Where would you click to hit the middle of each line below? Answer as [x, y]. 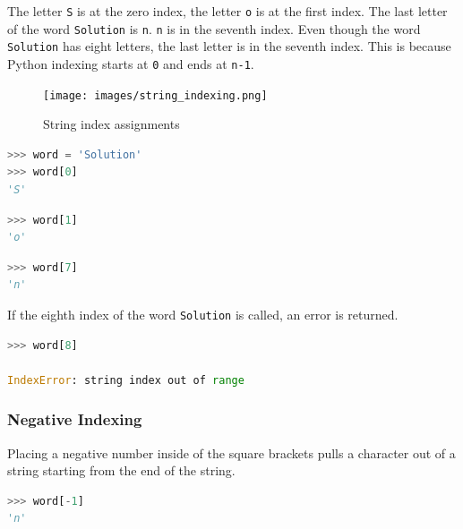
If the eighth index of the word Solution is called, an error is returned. [203, 315]
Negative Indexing [75, 419]
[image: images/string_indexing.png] [155, 95]
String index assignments [111, 124]
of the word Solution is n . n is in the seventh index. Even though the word [214, 28]
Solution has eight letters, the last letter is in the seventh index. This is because [229, 46]
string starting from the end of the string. [121, 470]
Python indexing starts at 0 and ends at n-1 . [131, 63]
